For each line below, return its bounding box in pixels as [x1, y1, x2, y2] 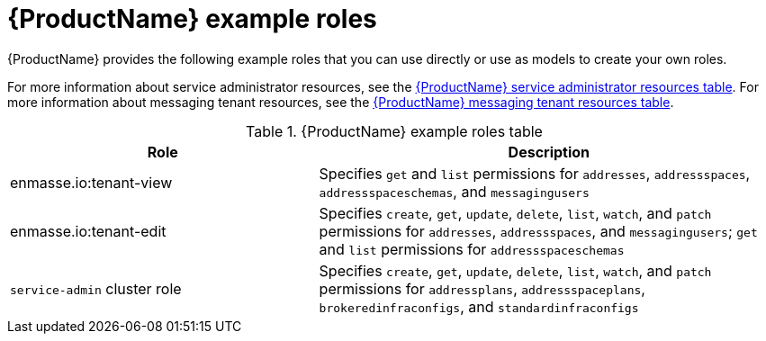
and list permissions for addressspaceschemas [319, 239, 625, 258]
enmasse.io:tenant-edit [10, 221, 167, 240]
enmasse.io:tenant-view [10, 173, 173, 192]
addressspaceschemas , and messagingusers [319, 182, 590, 201]
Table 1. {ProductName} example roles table [246, 121, 543, 140]
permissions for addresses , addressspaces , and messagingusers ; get [319, 221, 758, 240]
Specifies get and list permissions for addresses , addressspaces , [319, 164, 751, 183]
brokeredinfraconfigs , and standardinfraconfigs [319, 297, 639, 316]
